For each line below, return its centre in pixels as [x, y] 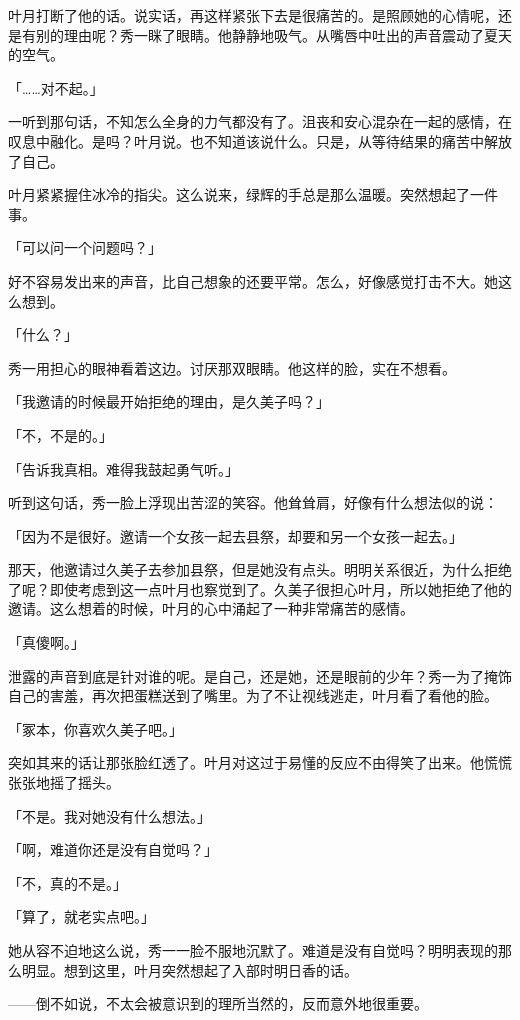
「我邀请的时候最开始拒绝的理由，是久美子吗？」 [169, 401]
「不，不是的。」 [60, 434]
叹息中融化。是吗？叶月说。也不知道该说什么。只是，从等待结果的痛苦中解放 [260, 140]
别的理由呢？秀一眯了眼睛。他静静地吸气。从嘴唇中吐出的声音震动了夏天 [273, 34]
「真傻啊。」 [46, 642]
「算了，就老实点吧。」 [81, 916]
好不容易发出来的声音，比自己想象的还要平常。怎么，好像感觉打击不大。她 [253, 280]
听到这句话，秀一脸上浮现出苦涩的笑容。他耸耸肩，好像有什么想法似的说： [253, 502]
